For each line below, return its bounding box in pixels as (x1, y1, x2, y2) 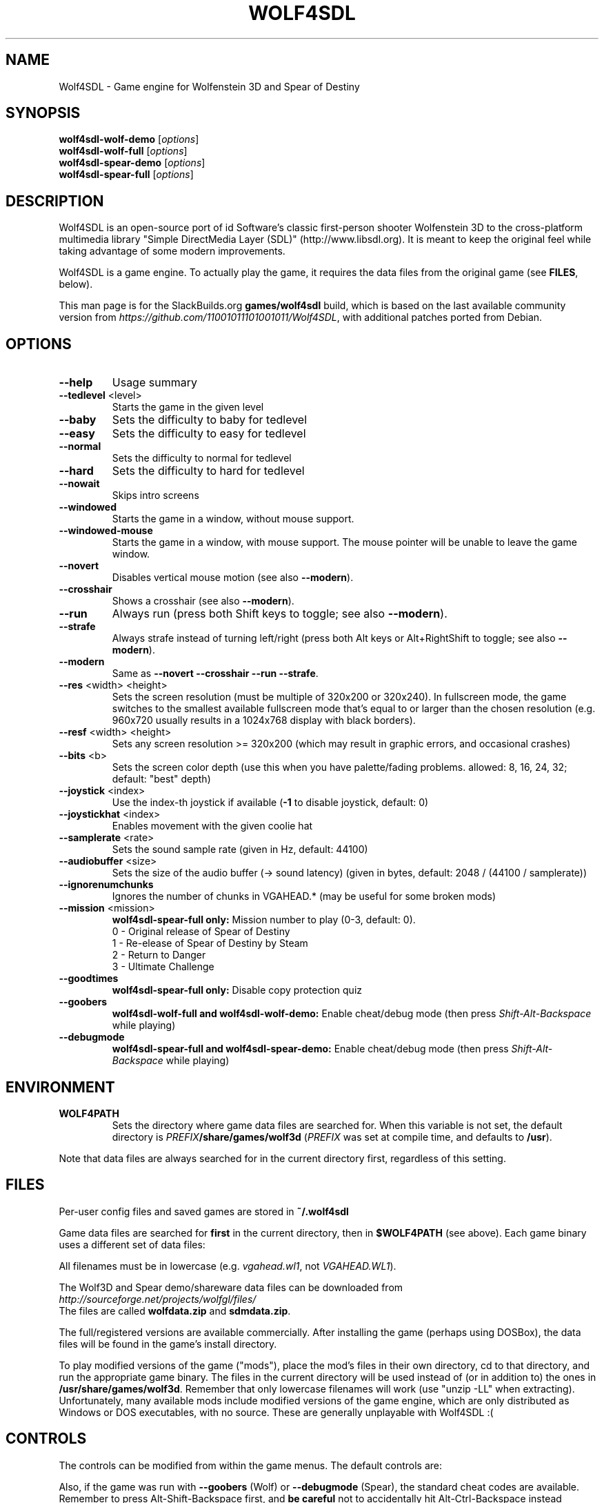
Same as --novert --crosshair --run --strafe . (112, 667, 319, 680)
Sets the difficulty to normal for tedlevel (112, 452, 292, 464)
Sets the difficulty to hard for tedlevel (112, 464, 305, 478)
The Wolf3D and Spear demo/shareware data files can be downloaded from (59, 1281, 403, 1293)
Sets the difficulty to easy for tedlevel (112, 426, 306, 441)
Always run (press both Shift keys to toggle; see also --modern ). (112, 607, 447, 621)
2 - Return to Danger (112, 949, 206, 961)
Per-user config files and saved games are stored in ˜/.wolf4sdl (59, 1205, 349, 1217)
